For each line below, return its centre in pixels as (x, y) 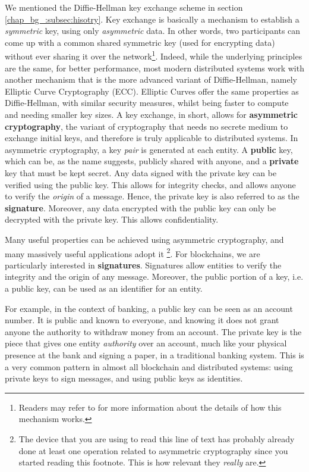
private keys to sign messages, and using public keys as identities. (124, 378)
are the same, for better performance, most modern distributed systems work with (154, 68)
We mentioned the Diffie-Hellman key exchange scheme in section (124, 7)
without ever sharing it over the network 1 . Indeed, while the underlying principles (154, 55)
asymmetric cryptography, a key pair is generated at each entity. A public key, (149, 149)
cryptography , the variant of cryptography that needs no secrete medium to (146, 126)
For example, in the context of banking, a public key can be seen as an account (149, 308)
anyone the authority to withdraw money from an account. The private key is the (153, 331)
